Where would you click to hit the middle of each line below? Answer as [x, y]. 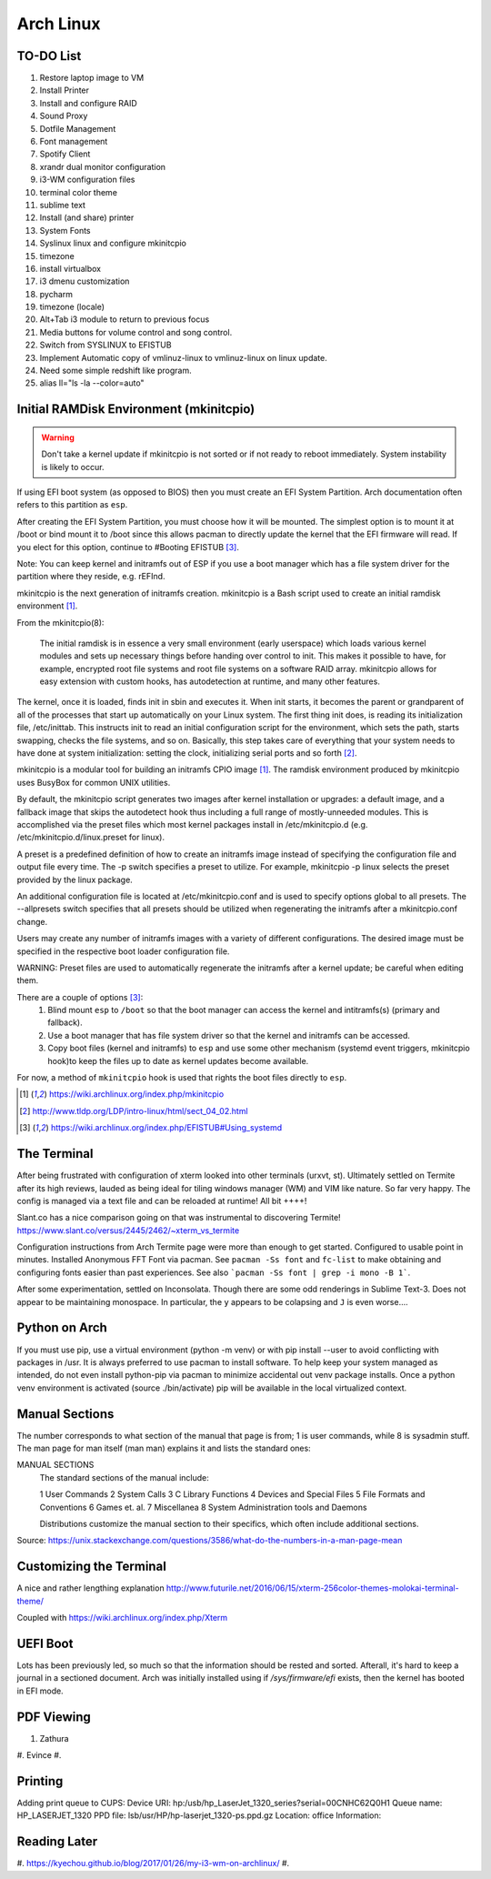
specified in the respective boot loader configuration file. [123, 951]
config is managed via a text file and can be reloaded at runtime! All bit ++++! [162, 1201]
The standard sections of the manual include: [124, 1477]
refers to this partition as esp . [72, 505]
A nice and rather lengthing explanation [90, 1588]
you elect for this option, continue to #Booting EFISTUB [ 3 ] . [128, 547]
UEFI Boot [45, 1643]
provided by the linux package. [75, 879]
